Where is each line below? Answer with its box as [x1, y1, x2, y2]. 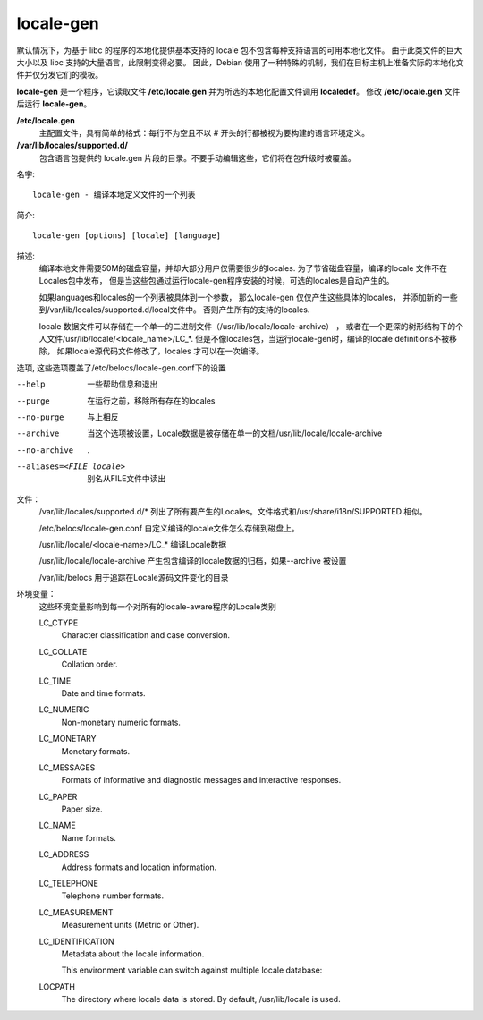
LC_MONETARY [38, 734, 97, 744]
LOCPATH [38, 981, 76, 992]
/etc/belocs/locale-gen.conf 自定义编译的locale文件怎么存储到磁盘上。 [38, 523, 300, 533]
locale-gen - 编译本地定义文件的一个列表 [32, 190, 196, 200]
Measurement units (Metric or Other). [61, 920, 199, 931]
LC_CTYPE [38, 617, 79, 628]
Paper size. [61, 803, 103, 814]
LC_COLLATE [38, 646, 88, 657]
